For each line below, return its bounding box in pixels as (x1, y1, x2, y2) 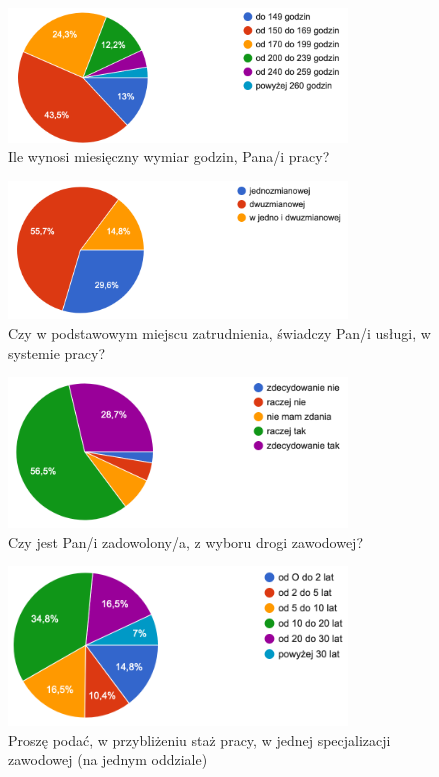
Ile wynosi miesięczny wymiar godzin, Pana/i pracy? (8, 146, 330, 167)
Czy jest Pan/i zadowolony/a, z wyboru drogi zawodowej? (8, 531, 363, 552)
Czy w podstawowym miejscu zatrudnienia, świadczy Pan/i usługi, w (8, 322, 431, 343)
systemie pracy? (8, 342, 106, 363)
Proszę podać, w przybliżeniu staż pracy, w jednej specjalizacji (8, 729, 391, 750)
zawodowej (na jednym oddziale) (8, 749, 208, 770)
